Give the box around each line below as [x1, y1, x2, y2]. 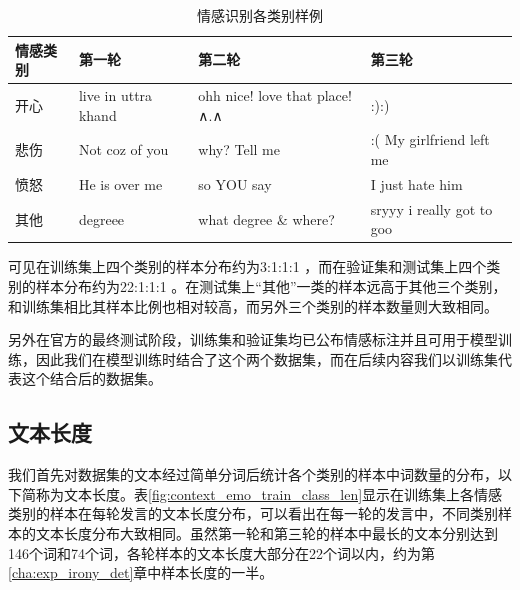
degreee [78, 208, 125, 229]
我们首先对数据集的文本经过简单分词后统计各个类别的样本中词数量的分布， [8, 464, 498, 485]
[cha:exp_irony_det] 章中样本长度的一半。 [8, 562, 274, 583]
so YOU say [198, 173, 272, 194]
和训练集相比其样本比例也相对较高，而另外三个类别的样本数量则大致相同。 [8, 295, 498, 316]
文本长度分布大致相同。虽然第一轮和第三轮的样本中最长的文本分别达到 [35, 522, 498, 543]
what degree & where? [198, 208, 335, 229]
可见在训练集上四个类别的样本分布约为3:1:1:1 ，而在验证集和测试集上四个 [8, 256, 487, 277]
